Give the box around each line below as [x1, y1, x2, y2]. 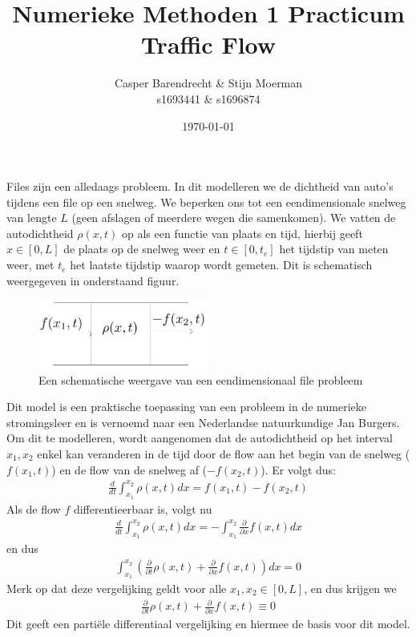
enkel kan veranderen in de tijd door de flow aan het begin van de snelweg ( [37, 445, 410, 462]
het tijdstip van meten [279, 240, 389, 257]
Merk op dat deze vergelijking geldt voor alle [6, 580, 227, 597]
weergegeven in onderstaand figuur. [6, 272, 180, 288]
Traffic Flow [140, 28, 277, 61]
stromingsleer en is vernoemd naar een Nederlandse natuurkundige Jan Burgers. [6, 413, 400, 430]
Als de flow [6, 500, 61, 517]
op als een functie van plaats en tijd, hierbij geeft [122, 224, 363, 241]
